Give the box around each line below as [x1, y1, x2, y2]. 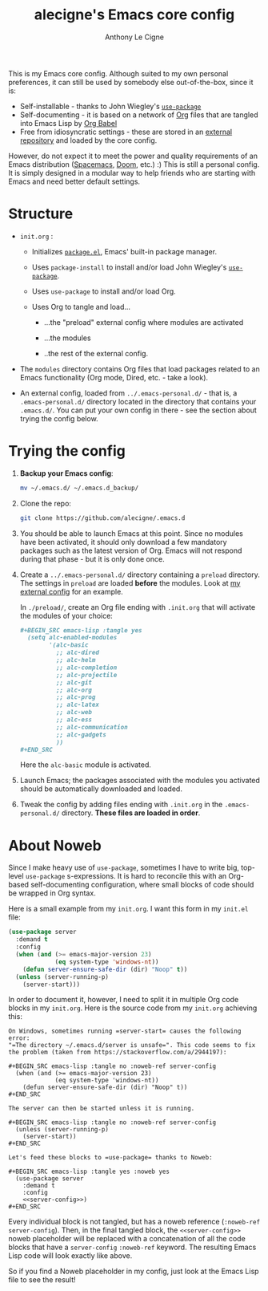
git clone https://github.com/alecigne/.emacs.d [19, 514, 186, 522]
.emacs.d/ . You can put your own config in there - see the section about [19, 405, 258, 415]
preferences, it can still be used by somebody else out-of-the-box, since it [8, 77, 254, 87]
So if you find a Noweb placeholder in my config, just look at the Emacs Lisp [8, 1266, 259, 1277]
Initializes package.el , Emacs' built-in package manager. [31, 246, 218, 256]
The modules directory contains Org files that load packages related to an [19, 363, 260, 374]
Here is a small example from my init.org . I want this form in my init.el [8, 904, 249, 914]
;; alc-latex [55, 700, 100, 709]
